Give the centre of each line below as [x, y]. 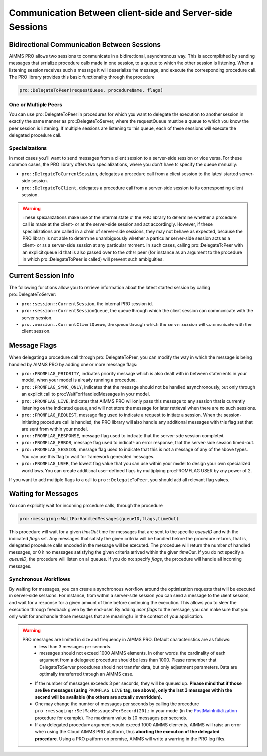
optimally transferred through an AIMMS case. [86, 674]
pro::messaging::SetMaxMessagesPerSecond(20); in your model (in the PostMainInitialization [136, 711]
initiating [30, 422]
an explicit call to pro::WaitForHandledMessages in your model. [86, 394]
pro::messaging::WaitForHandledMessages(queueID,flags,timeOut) [99, 518]
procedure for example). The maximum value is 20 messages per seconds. [111, 718]
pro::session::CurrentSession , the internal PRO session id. [87, 303]
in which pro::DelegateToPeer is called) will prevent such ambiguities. [93, 259]
